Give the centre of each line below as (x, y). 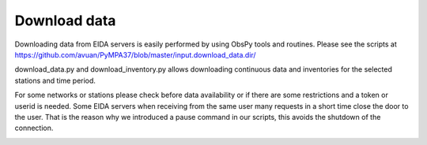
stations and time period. (55, 80)
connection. (34, 128)
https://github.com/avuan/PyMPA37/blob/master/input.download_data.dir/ (135, 54)
